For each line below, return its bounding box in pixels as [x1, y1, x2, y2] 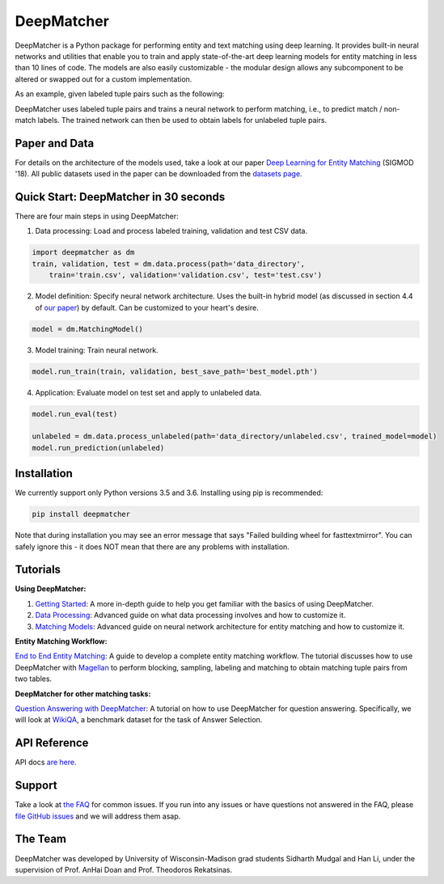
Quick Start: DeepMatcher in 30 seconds [15, 190, 226, 204]
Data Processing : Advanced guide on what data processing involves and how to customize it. [35, 611, 346, 620]
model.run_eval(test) [32, 409, 118, 418]
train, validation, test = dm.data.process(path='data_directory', [32, 259, 306, 269]
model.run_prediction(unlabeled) [32, 443, 165, 452]
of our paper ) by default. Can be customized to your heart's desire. [35, 302, 259, 312]
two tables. [15, 674, 53, 683]
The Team [15, 832, 67, 846]
